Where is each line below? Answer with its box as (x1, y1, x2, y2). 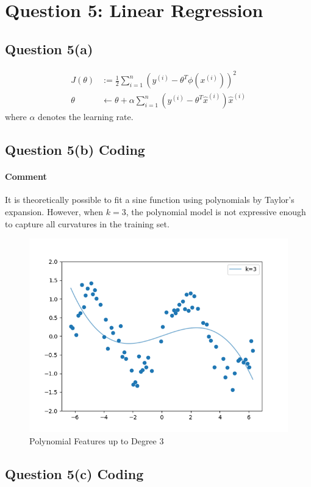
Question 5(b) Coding (5, 140, 145, 159)
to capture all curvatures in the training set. (5, 217, 170, 230)
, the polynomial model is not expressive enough (126, 205, 306, 218)
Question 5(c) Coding (5, 464, 144, 483)
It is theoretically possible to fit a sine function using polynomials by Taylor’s (5, 193, 295, 206)
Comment (5, 170, 47, 183)
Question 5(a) (5, 39, 93, 58)
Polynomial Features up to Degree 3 (29, 434, 164, 447)
